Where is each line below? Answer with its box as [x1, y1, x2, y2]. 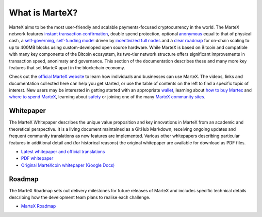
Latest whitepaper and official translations [21, 148, 105, 155]
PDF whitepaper [21, 155, 53, 161]
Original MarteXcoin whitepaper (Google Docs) [21, 162, 115, 168]
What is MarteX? [9, 7, 78, 18]
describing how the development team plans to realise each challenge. [9, 194, 150, 200]
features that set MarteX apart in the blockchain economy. [9, 64, 126, 70]
